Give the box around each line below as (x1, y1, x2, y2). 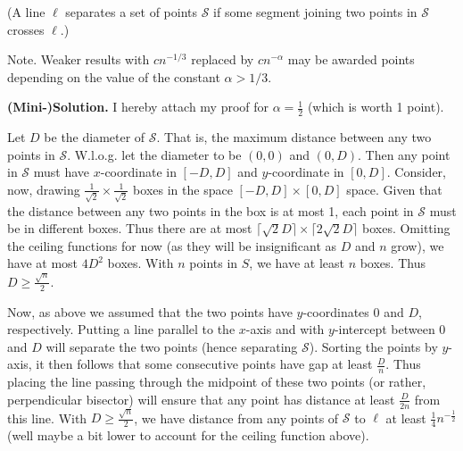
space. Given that (346, 180, 442, 198)
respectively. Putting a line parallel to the (7, 320, 236, 338)
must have (33, 163, 90, 181)
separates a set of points (65, 3, 198, 21)
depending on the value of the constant (7, 67, 220, 86)
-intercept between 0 (334, 320, 446, 338)
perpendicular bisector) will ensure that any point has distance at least (7, 389, 395, 408)
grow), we (391, 236, 444, 255)
